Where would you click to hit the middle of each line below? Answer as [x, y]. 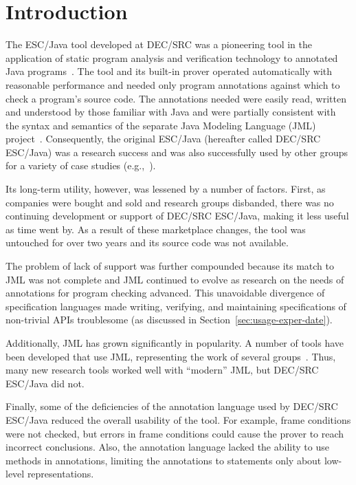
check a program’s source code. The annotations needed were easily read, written [176, 98]
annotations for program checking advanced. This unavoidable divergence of [165, 293]
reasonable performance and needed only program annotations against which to [173, 84]
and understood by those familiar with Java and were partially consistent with [171, 112]
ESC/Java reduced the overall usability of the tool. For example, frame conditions [178, 419]
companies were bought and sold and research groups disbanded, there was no [170, 202]
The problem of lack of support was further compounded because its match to [170, 266]
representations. [60, 474]
